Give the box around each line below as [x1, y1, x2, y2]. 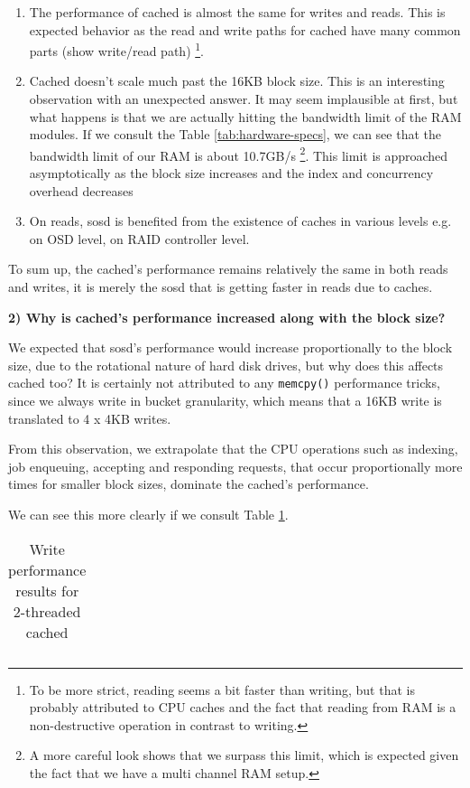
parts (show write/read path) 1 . [29, 39, 204, 60]
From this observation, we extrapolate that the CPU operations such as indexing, [8, 439, 458, 458]
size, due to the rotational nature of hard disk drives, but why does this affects [8, 355, 444, 374]
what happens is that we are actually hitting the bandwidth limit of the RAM [29, 107, 462, 126]
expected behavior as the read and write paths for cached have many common [29, 20, 461, 39]
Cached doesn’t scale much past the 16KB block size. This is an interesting [29, 71, 445, 90]
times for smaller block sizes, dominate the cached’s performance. [8, 474, 369, 493]
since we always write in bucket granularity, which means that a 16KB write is [8, 391, 442, 410]
